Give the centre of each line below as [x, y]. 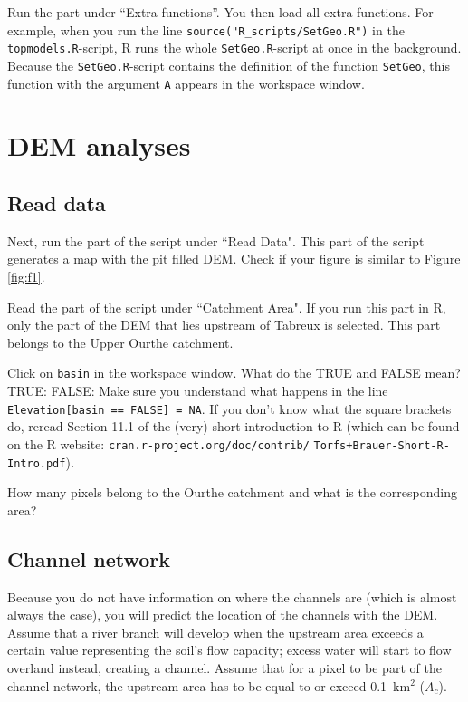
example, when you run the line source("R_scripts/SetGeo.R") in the [206, 29]
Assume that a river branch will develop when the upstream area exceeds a [215, 632]
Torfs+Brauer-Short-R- [382, 445]
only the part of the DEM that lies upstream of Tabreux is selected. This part [224, 325]
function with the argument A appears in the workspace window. [186, 83]
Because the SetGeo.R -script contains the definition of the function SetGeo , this [229, 65]
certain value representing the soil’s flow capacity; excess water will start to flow [229, 650]
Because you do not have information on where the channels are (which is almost [232, 596]
